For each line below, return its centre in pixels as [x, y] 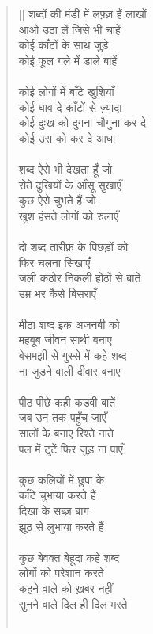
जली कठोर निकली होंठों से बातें [80, 278]
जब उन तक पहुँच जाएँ [62, 417]
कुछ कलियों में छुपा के [62, 479]
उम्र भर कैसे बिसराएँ [57, 293]
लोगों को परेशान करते [61, 573]
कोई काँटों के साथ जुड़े [63, 45]
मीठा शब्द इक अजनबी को [69, 324]
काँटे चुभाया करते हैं [57, 495]
